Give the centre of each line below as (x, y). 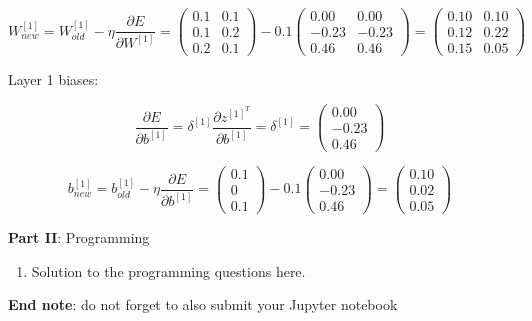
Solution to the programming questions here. (168, 270)
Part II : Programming (79, 237)
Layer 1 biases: (53, 79)
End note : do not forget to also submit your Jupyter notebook (203, 304)
